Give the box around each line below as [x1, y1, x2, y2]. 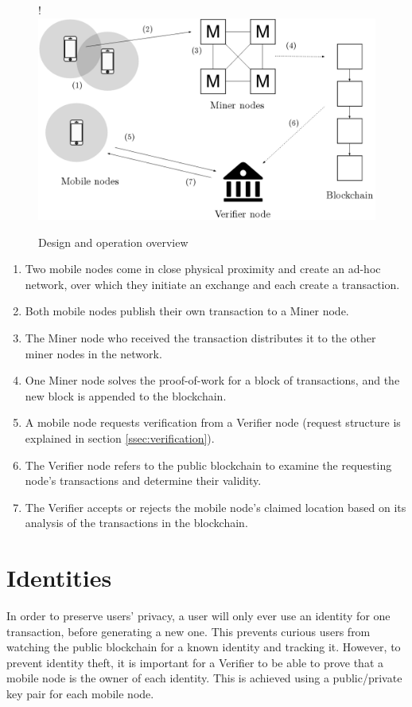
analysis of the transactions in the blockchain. [25, 514, 248, 531]
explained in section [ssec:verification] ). [25, 429, 215, 446]
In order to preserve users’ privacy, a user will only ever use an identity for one [6, 607, 391, 624]
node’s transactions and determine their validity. [25, 472, 262, 489]
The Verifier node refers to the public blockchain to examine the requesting [25, 456, 392, 473]
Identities [6, 561, 112, 594]
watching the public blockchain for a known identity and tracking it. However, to [6, 639, 401, 655]
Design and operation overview [38, 233, 189, 250]
